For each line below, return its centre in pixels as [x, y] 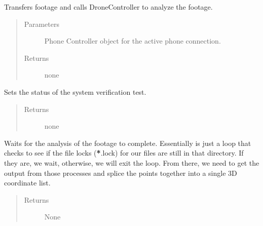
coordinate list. [27, 183]
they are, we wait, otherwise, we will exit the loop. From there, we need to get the [132, 162]
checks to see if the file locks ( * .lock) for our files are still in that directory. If [124, 153]
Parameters [42, 24]
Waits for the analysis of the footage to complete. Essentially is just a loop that [128, 143]
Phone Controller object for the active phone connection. [133, 41]
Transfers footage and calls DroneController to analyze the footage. [108, 7]
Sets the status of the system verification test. [75, 91]
